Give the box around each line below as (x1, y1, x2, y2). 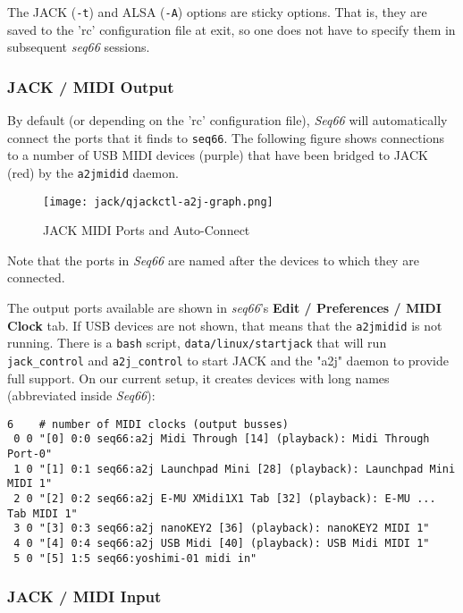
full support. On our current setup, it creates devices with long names (7, 368, 390, 387)
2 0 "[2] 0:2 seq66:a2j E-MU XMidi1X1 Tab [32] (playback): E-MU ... (13, 492, 436, 506)
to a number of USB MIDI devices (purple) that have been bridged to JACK (7, 146, 428, 164)
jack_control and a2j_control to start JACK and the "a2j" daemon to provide (7, 350, 449, 369)
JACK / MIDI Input (7, 585, 162, 608)
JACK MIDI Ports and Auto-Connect (43, 221, 250, 239)
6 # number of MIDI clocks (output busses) (7, 417, 289, 431)
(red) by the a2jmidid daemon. (7, 163, 179, 181)
